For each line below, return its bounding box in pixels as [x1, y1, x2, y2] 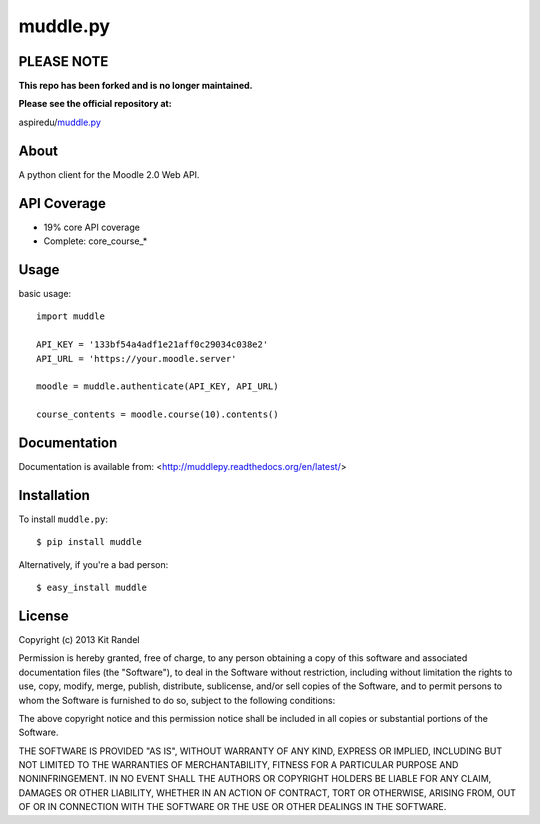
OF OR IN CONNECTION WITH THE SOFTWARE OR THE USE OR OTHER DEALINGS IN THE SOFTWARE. [18, 801, 447, 813]
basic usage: [18, 287, 72, 299]
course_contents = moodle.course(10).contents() [36, 409, 279, 420]
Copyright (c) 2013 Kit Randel [18, 633, 140, 645]
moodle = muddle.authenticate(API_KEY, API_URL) [36, 381, 279, 392]
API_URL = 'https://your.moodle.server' [36, 353, 237, 364]
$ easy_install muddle [36, 582, 148, 594]
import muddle [36, 311, 105, 322]
